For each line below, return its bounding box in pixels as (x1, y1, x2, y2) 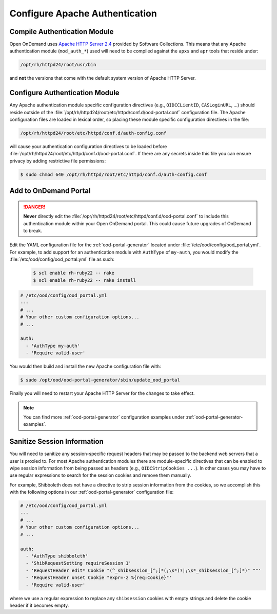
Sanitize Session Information (9, 437, 104, 446)
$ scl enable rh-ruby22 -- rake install (33, 277, 136, 283)
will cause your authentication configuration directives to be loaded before (9, 143, 167, 150)
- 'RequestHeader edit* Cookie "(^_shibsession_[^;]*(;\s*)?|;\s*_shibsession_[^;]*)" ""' (26, 567, 261, 573)
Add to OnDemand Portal (9, 187, 91, 195)
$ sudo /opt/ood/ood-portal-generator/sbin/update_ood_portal (20, 377, 180, 383)
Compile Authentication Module (9, 27, 114, 36)
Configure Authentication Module (9, 88, 120, 97)
